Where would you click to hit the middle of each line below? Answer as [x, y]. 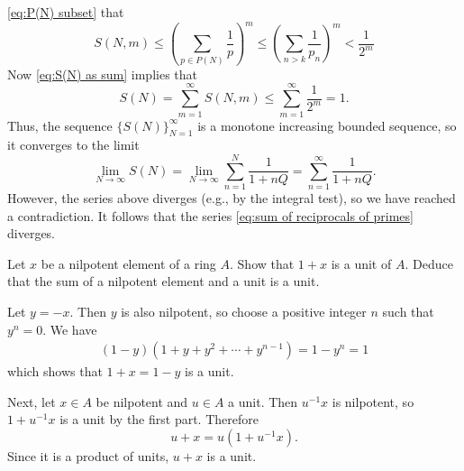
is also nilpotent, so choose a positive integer [244, 312]
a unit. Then [263, 401]
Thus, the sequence [60, 125]
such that [408, 312]
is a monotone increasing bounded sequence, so [327, 125]
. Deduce [429, 263]
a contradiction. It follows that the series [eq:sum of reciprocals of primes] [210, 215]
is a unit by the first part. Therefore [159, 419]
